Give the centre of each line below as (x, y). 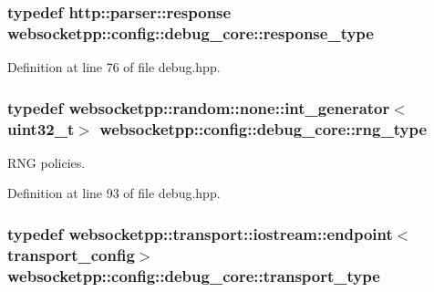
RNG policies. (46, 162)
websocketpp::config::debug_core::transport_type (194, 275)
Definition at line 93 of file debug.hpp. (114, 193)
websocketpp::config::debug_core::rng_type (263, 128)
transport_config (71, 254)
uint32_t (41, 128)
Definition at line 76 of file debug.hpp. (114, 67)
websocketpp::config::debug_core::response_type (191, 32)
